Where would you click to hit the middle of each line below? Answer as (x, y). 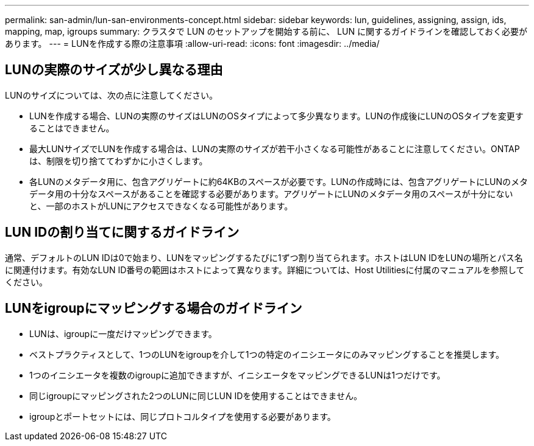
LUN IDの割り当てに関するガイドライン (122, 232)
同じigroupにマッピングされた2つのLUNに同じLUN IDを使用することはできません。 (196, 395)
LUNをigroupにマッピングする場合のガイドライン (154, 308)
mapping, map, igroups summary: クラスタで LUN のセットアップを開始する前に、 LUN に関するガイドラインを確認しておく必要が (266, 31)
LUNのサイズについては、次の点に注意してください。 (111, 95)
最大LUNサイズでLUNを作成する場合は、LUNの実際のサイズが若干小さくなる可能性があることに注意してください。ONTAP (275, 148)
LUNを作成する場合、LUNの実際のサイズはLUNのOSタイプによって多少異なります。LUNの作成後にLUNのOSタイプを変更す (276, 116)
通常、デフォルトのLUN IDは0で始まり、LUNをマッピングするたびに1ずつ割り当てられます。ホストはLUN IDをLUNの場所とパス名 (264, 257)
